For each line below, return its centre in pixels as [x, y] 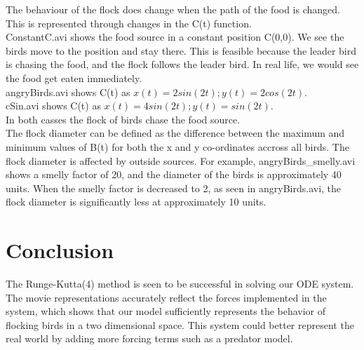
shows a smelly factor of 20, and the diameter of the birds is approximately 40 [174, 174]
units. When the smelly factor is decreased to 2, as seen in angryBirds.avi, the [174, 188]
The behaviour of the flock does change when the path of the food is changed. [173, 9]
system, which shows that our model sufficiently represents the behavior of [166, 311]
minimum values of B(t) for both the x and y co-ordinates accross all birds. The [177, 146]
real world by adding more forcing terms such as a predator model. [149, 338]
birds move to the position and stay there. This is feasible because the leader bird [181, 50]
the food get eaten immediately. [74, 78]
